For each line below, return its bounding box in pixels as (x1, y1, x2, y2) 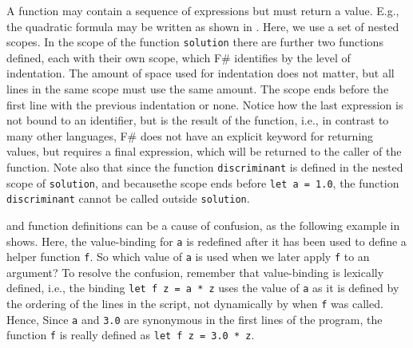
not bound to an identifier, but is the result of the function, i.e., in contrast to (6, 112, 389, 129)
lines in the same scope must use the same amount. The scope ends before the (6, 81, 389, 97)
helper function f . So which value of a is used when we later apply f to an (6, 248, 370, 265)
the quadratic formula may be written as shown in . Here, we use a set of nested (6, 18, 399, 34)
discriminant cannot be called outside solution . (6, 190, 250, 207)
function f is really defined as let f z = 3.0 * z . (6, 326, 255, 343)
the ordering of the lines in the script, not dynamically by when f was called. (6, 295, 383, 312)
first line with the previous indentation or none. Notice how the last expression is (6, 96, 403, 113)
